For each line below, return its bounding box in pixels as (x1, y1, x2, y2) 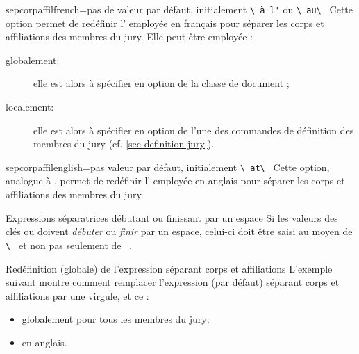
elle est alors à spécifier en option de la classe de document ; (33, 76, 290, 90)
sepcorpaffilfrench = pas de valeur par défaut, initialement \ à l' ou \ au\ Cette (6, 2, 353, 16)
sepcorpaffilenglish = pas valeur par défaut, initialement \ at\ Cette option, (6, 159, 330, 174)
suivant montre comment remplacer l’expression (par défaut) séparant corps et (6, 275, 340, 289)
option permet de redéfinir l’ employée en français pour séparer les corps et (6, 15, 324, 30)
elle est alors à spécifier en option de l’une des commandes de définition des (33, 122, 354, 137)
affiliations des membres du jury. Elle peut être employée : (6, 29, 253, 44)
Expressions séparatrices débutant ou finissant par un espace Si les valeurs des (6, 210, 338, 225)
